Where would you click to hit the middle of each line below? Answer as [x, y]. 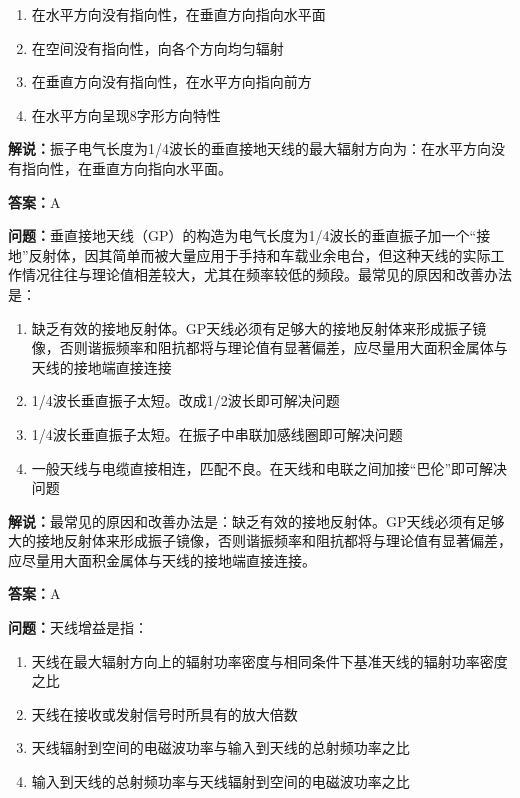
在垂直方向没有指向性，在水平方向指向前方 [171, 81]
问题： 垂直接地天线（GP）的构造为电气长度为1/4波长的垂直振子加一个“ [242, 235]
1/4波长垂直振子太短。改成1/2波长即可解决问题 [185, 400]
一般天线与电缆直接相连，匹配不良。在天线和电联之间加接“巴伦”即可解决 [269, 467]
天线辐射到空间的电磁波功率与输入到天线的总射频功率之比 [220, 747]
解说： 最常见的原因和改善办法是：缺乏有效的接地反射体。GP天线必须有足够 [256, 520]
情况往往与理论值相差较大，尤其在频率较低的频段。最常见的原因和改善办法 [266, 274]
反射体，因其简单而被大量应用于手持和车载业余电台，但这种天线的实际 [259, 254]
